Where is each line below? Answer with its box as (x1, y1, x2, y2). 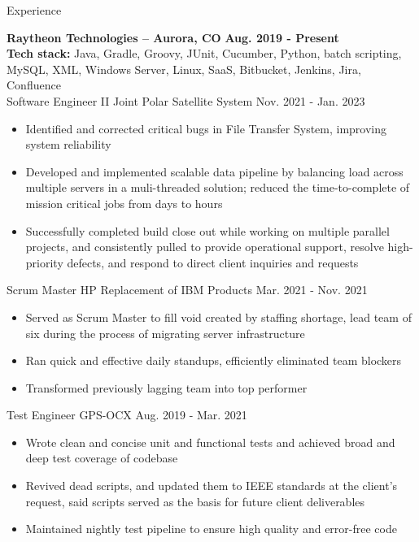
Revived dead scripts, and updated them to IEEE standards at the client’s (25, 477, 398, 494)
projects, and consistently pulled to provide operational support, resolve (25, 238, 384, 255)
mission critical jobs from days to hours (25, 194, 223, 211)
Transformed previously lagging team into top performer (25, 379, 308, 396)
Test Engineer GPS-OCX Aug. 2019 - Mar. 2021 (7, 406, 247, 423)
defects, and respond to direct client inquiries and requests (67, 254, 359, 271)
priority (25, 254, 63, 271)
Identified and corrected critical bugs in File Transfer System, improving (25, 119, 387, 137)
